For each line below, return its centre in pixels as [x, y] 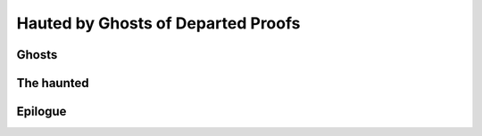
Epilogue [42, 112]
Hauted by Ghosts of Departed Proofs [158, 23]
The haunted [53, 83]
